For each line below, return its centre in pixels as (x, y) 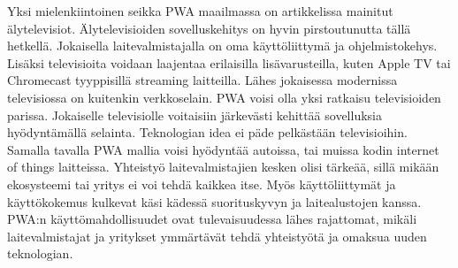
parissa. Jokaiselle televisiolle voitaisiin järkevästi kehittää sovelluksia (195, 115)
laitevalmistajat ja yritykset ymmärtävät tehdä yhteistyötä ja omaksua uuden (217, 236)
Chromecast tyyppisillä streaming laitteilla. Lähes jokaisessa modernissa (202, 80)
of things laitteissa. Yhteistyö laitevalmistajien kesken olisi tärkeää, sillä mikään (223, 167)
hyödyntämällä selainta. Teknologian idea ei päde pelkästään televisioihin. (207, 132)
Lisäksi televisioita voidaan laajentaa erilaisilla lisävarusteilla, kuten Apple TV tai (229, 62)
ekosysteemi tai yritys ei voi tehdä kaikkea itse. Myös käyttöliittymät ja (202, 184)
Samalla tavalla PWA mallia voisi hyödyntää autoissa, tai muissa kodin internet (223, 149)
